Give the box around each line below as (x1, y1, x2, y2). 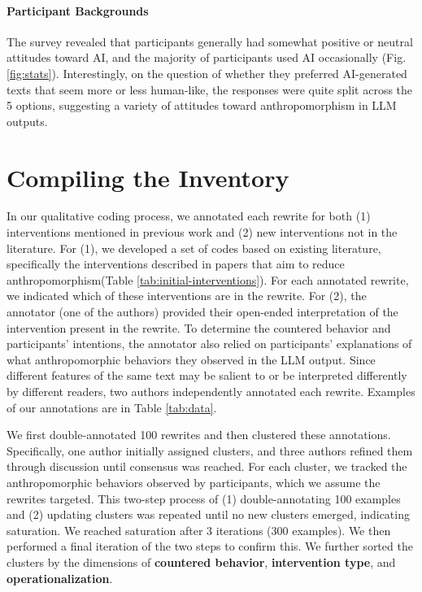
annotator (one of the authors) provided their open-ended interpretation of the (7, 303, 398, 320)
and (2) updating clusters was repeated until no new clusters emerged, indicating (7, 506, 410, 523)
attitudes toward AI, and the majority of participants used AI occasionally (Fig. (7, 49, 407, 66)
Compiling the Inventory (7, 160, 289, 194)
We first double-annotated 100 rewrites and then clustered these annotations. (7, 426, 391, 443)
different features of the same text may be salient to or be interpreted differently (7, 367, 407, 384)
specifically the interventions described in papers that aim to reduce (7, 255, 345, 272)
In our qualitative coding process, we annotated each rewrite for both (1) (7, 207, 371, 224)
